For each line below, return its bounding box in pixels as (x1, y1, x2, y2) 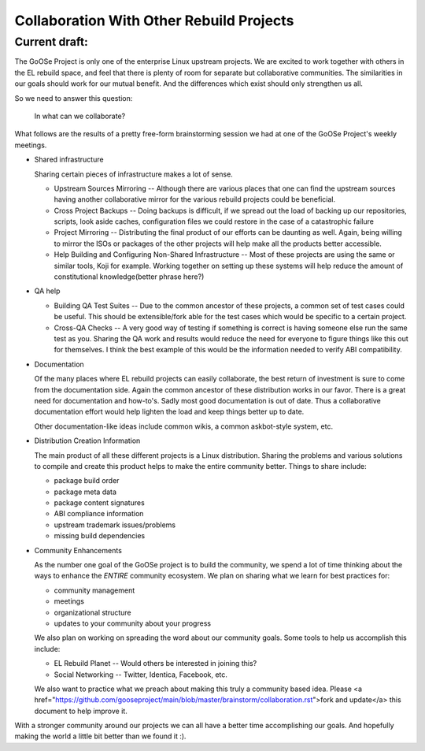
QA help (34, 286, 61, 296)
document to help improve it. (34, 706, 128, 716)
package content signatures (54, 498, 145, 507)
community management (54, 586, 135, 595)
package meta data (54, 487, 117, 496)
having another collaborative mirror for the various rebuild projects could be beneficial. (54, 195, 336, 204)
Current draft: (14, 35, 88, 49)
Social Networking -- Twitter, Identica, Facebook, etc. (54, 670, 228, 679)
